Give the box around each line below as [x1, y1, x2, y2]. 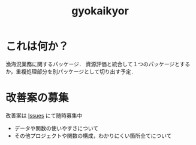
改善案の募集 [5, 91, 70, 105]
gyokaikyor [71, 4, 129, 18]
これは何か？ [5, 40, 70, 53]
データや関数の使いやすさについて [14, 124, 99, 132]
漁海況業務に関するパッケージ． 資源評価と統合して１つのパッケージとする [5, 60, 191, 67]
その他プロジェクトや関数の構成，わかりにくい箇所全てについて [14, 132, 172, 139]
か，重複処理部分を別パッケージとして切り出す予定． [5, 67, 137, 75]
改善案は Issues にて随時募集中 [5, 112, 83, 119]
